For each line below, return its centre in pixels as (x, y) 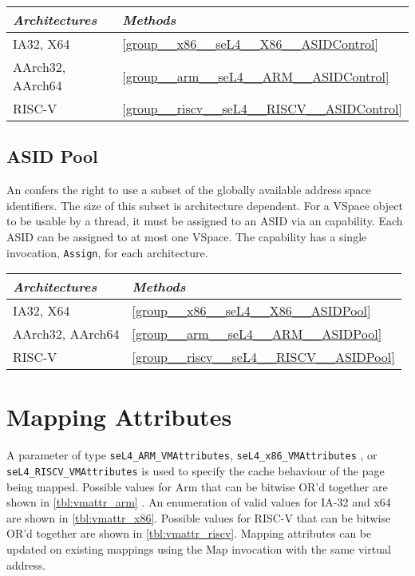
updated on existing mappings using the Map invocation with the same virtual (199, 549)
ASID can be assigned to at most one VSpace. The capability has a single (187, 236)
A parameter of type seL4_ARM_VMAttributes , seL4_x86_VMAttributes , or (192, 455)
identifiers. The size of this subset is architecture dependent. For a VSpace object (205, 205)
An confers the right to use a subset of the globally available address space (189, 190)
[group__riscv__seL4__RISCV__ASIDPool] (263, 357)
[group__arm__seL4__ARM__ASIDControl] (256, 76)
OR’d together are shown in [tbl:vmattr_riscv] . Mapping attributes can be (189, 533)
